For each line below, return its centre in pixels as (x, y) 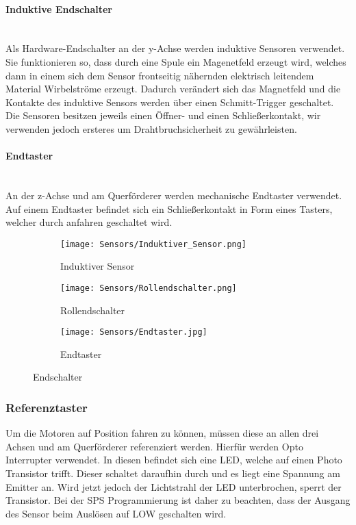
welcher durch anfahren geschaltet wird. (89, 222)
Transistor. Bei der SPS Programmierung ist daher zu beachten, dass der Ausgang (178, 500)
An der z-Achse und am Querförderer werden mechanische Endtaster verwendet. (174, 195)
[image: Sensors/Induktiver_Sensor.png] (154, 244)
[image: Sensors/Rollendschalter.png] (149, 288)
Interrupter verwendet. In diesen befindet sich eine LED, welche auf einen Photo (174, 460)
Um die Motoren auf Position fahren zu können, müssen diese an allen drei (162, 433)
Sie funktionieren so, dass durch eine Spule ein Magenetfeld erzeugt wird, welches (176, 61)
